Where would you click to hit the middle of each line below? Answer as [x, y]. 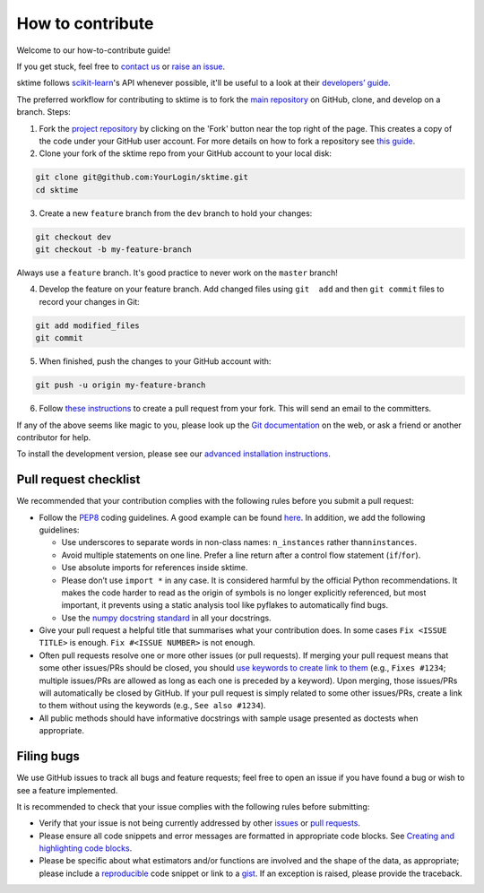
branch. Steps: [43, 112]
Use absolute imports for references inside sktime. [155, 568]
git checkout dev [73, 237]
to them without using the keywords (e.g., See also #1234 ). [152, 706]
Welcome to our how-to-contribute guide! [94, 50]
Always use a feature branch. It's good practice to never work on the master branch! [177, 273]
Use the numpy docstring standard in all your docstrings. [167, 618]
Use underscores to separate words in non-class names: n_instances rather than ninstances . [239, 542]
